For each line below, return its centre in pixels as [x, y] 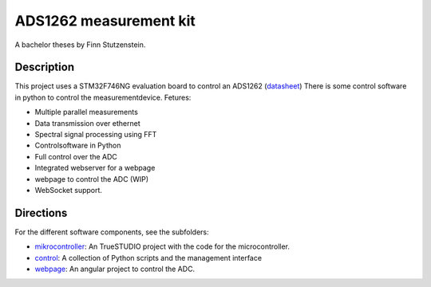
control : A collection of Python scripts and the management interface [148, 258]
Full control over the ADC [76, 156]
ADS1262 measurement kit [105, 21]
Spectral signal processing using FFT [96, 135]
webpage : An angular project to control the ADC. [115, 269]
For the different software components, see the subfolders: [112, 232]
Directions [41, 212]
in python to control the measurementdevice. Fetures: [103, 97]
